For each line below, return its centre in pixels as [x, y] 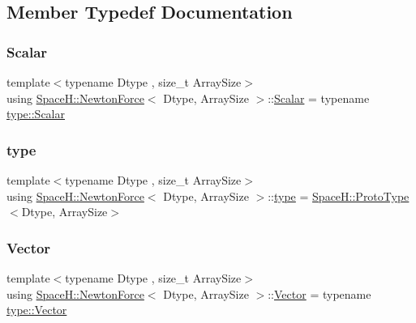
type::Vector [37, 310]
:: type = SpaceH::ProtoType [339, 195]
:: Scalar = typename [319, 98]
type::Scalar [36, 114]
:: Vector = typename [320, 293]
